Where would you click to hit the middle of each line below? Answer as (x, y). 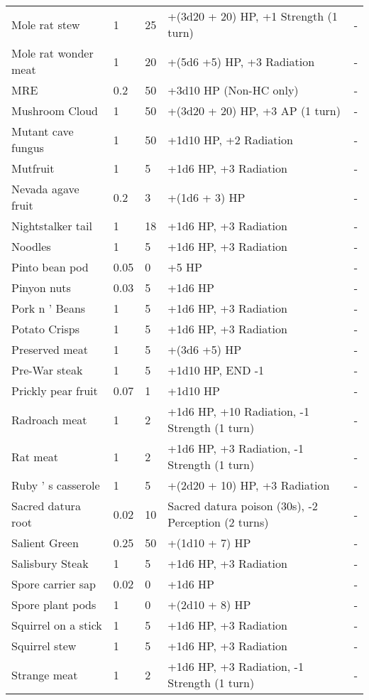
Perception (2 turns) (218, 522)
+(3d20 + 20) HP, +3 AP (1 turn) (254, 111)
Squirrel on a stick (57, 625)
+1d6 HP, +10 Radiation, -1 (238, 411)
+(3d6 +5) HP (205, 349)
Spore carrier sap (54, 584)
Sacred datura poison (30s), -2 (243, 506)
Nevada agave (45, 189)
